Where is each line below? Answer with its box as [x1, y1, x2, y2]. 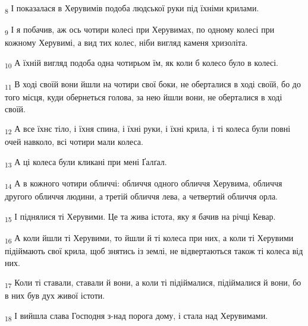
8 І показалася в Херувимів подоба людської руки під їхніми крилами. [5, 2, 259, 15]
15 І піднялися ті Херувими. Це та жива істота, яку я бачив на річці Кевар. [5, 210, 276, 224]
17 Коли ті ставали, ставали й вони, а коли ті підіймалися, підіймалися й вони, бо [5, 276, 301, 290]
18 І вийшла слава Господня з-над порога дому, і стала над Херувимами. [5, 309, 268, 323]
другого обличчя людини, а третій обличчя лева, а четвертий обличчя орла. [5, 190, 278, 202]
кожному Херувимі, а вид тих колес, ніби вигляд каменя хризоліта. [5, 36, 248, 49]
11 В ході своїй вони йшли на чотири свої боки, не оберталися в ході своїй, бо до [5, 77, 301, 91]
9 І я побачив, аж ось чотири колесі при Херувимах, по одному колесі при [5, 23, 275, 37]
